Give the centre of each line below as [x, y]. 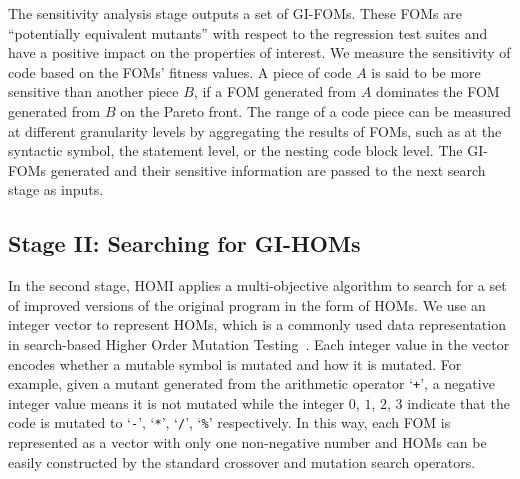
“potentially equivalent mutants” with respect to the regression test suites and [248, 32]
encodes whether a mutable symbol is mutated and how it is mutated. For [235, 363]
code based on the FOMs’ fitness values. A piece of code [180, 71]
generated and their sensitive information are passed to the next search [268, 169]
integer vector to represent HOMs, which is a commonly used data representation [257, 324]
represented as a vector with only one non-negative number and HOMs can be [247, 442]
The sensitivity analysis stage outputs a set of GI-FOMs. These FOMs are [235, 13]
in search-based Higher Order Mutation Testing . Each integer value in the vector [259, 343]
